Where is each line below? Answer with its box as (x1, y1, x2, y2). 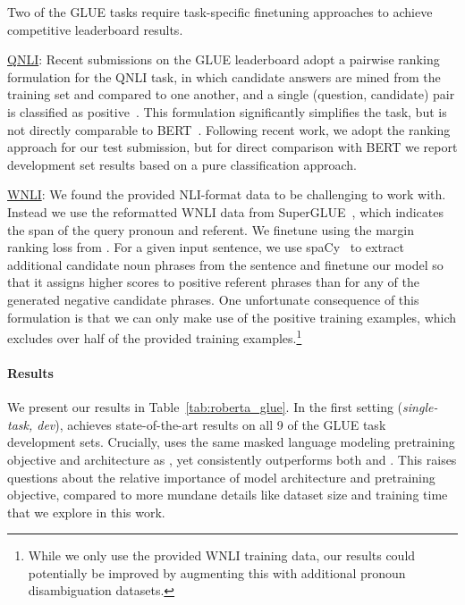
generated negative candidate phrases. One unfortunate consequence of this (7, 290, 419, 308)
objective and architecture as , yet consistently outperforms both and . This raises (7, 450, 457, 468)
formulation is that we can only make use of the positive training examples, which (7, 307, 457, 326)
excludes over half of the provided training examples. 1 (7, 326, 302, 347)
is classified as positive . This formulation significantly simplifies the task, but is (7, 102, 447, 121)
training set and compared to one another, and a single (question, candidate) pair (7, 85, 455, 104)
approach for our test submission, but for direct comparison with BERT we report (7, 138, 458, 156)
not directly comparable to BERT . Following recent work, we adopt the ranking (7, 120, 451, 139)
